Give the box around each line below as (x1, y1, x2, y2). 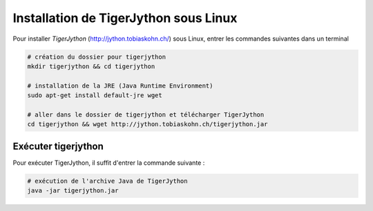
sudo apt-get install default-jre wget (27, 92, 162, 99)
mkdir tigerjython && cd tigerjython (27, 62, 155, 70)
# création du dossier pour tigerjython (27, 52, 166, 61)
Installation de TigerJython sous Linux (12, 10, 238, 26)
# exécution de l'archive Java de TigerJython (27, 177, 188, 185)
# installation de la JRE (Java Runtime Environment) (27, 81, 213, 90)
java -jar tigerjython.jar (27, 187, 119, 194)
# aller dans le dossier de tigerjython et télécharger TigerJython (27, 110, 265, 119)
